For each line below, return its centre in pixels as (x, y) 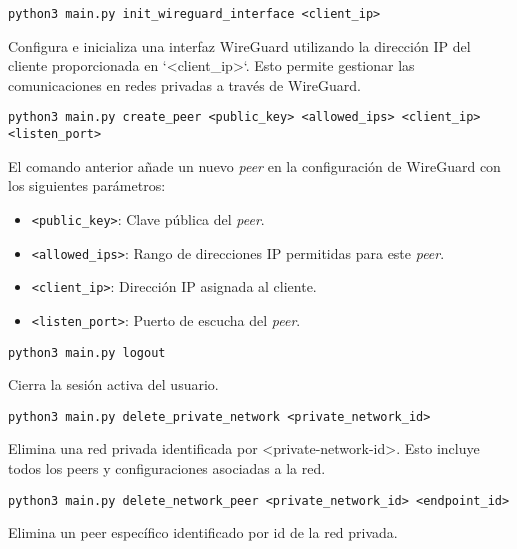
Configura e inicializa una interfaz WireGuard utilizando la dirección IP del (239, 45)
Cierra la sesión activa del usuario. (113, 384)
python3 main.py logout (87, 352)
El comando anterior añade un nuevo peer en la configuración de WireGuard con (254, 165)
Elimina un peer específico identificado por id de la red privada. (203, 532)
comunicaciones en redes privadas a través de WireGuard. (184, 84)
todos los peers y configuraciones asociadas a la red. (167, 468)
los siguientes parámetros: (87, 185)
